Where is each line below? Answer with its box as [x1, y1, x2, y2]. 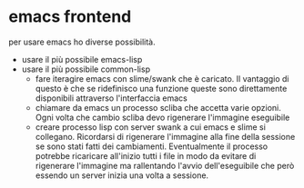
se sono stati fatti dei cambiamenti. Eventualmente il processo [35, 141, 269, 152]
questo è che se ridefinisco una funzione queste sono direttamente [35, 83, 288, 94]
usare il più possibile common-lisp [21, 64, 151, 74]
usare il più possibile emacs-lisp [21, 54, 143, 64]
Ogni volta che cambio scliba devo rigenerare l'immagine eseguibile [35, 112, 290, 123]
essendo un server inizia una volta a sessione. [35, 170, 209, 181]
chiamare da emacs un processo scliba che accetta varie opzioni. [35, 102, 281, 113]
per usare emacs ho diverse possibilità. [8, 36, 156, 47]
